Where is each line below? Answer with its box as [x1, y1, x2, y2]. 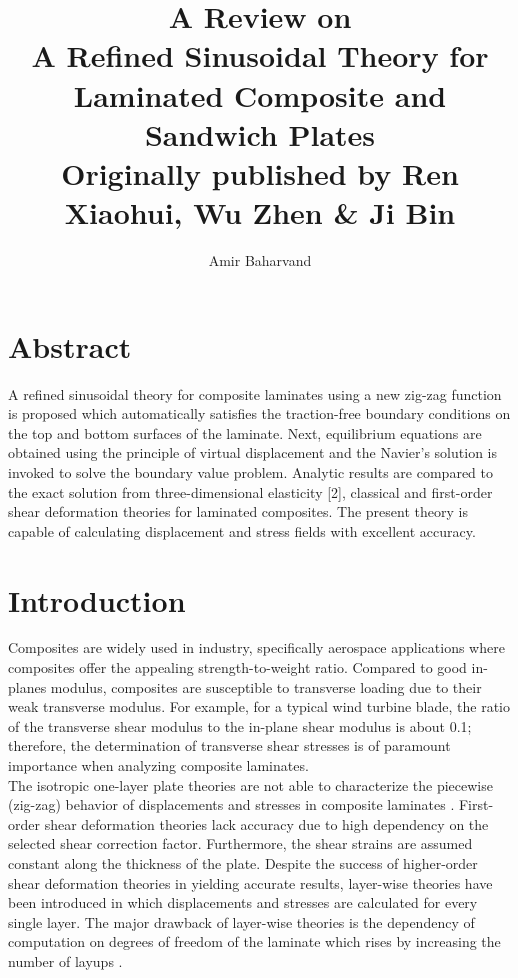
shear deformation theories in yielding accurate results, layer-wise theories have [8, 872, 493, 893]
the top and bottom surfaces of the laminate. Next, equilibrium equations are [8, 422, 482, 443]
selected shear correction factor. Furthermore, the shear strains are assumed [8, 833, 473, 854]
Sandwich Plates [144, 113, 376, 154]
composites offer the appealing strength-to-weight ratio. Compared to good [8, 657, 467, 678]
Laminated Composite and [73, 74, 447, 115]
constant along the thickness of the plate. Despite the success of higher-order [8, 853, 478, 873]
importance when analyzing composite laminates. [8, 755, 309, 776]
